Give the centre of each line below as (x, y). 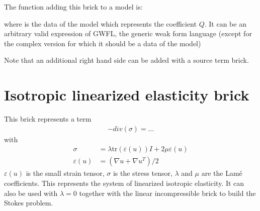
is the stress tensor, (143, 173)
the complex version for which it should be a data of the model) (103, 43)
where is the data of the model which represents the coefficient (100, 23)
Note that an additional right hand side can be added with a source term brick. (126, 60)
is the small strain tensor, (65, 173)
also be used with (31, 193)
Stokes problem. (29, 203)
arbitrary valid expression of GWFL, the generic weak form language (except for (128, 33)
